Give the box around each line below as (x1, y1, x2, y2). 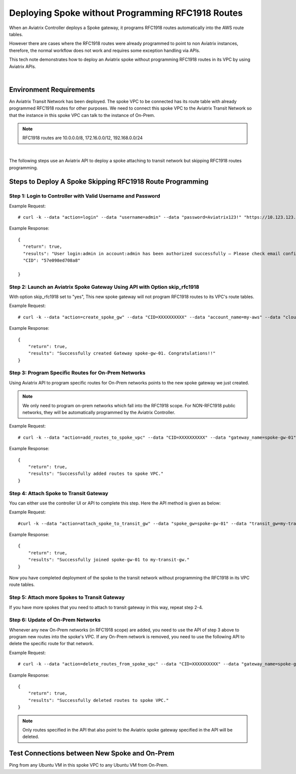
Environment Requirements (9, 85, 95, 94)
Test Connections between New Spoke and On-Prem (9, 749, 175, 758)
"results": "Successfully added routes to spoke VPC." (28, 471, 164, 476)
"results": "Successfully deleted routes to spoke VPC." (28, 697, 169, 703)
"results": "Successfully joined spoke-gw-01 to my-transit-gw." (28, 557, 190, 563)
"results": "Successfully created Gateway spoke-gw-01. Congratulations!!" (28, 350, 216, 356)
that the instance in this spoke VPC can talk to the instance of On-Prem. (9, 112, 155, 118)
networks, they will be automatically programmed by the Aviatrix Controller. (22, 410, 175, 415)
